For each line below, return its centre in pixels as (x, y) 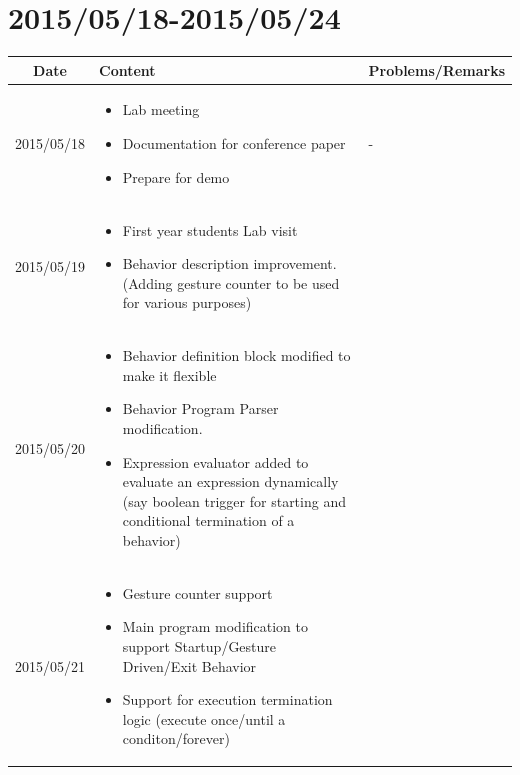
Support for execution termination (227, 699)
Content (127, 69)
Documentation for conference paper (234, 143)
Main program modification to (215, 626)
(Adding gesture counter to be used (231, 282)
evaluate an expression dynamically (230, 481)
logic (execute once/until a (204, 718)
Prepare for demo (176, 176)
